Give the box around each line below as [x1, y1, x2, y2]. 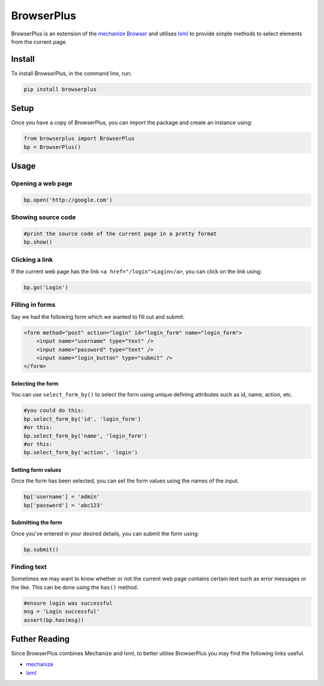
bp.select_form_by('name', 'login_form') [23, 432, 148, 439]
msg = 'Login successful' [23, 608, 100, 615]
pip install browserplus [23, 86, 97, 92]
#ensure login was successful [23, 600, 113, 606]
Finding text [11, 563, 47, 571]
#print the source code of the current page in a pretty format [23, 230, 217, 237]
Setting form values [11, 466, 62, 474]
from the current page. [11, 38, 67, 45]
